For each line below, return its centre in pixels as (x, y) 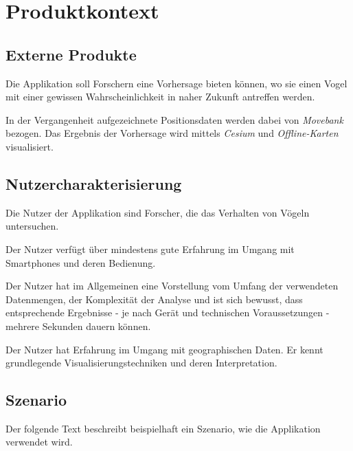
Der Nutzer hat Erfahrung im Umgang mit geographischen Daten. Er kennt (164, 349)
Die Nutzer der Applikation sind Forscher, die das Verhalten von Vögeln (158, 212)
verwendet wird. (39, 442)
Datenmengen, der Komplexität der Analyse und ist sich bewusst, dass (154, 299)
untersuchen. (32, 226)
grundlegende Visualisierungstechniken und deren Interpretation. (141, 363)
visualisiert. (30, 146)
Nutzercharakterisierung (94, 183)
